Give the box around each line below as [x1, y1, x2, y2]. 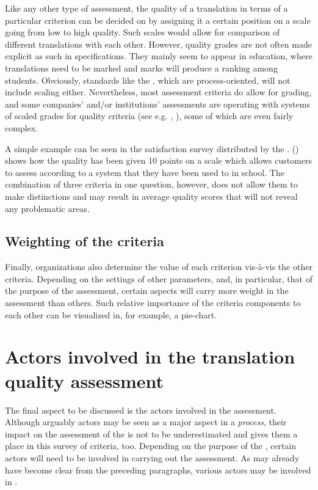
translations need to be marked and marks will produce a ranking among [5, 61, 278, 74]
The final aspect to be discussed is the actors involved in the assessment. [5, 403, 276, 416]
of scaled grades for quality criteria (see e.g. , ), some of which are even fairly [5, 109, 294, 122]
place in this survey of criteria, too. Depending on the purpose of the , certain [5, 439, 297, 452]
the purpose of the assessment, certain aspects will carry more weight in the [5, 284, 289, 297]
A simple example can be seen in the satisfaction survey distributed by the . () [5, 142, 299, 155]
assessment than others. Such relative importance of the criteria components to [5, 296, 301, 309]
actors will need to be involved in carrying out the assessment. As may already [5, 451, 300, 464]
